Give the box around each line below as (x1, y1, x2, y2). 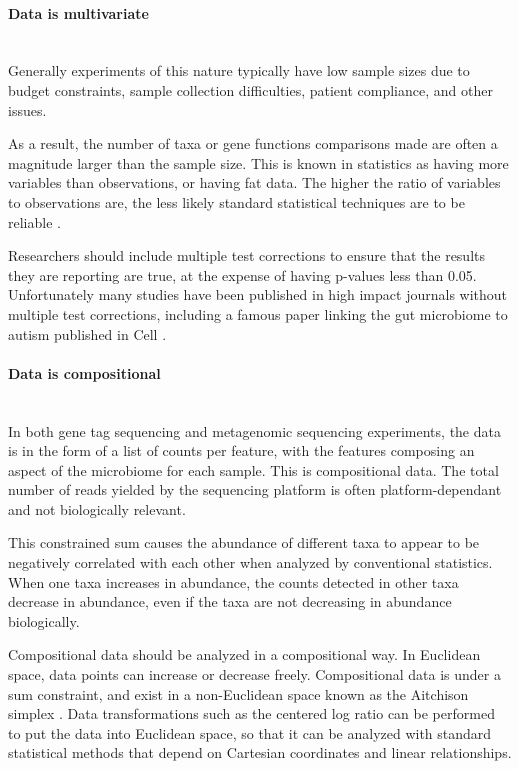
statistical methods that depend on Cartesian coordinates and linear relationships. (8, 742, 512, 763)
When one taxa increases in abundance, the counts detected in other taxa (8, 571, 459, 592)
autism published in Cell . (8, 323, 167, 344)
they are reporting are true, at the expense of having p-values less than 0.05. (8, 264, 477, 285)
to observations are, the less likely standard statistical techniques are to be (8, 191, 465, 212)
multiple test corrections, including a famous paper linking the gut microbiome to (8, 303, 508, 324)
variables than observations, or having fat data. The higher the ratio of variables (8, 172, 501, 193)
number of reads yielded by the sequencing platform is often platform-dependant (8, 479, 502, 500)
